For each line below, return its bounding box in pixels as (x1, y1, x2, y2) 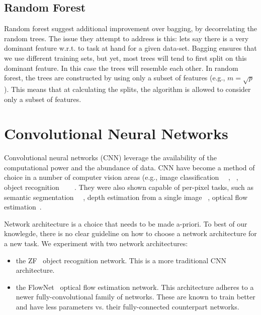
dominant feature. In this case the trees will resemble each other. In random (4, 62, 238, 73)
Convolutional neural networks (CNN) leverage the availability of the (4, 152, 217, 163)
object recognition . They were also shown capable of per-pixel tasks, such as (4, 182, 253, 192)
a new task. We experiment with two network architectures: (4, 238, 188, 248)
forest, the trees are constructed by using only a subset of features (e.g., (4, 72, 225, 83)
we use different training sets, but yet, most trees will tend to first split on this (4, 52, 247, 63)
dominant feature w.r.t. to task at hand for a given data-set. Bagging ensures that (4, 43, 257, 53)
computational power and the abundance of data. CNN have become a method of (4, 162, 255, 172)
